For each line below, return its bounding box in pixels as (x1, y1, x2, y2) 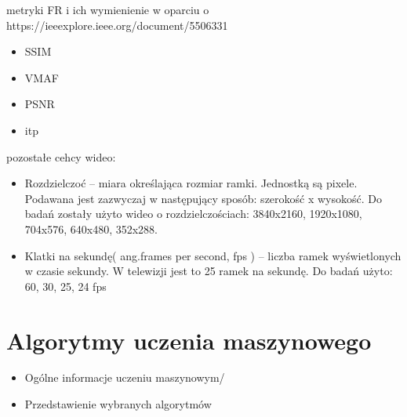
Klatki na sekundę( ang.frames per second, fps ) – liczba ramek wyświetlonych (24, 247, 402, 263)
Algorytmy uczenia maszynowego (6, 324, 372, 356)
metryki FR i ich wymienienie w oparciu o (6, 2, 209, 17)
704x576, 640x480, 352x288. (24, 220, 158, 237)
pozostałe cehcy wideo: (6, 148, 116, 165)
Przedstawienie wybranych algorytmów (24, 396, 212, 412)
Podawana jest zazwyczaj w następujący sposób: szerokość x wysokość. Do (24, 190, 382, 206)
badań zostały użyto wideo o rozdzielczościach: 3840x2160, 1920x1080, (24, 205, 362, 222)
